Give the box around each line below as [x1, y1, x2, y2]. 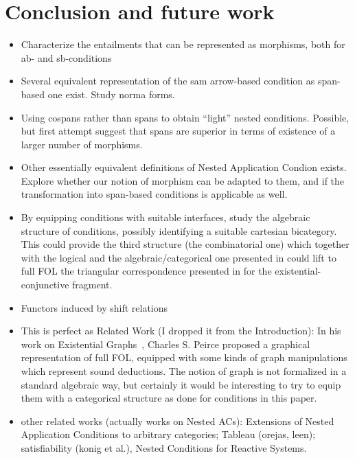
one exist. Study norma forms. [47, 87, 175, 101]
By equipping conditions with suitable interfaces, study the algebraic [21, 210, 310, 225]
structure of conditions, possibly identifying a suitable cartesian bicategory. [21, 223, 337, 238]
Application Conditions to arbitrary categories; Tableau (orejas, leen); [21, 427, 316, 441]
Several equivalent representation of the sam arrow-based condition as [21, 73, 315, 88]
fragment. [72, 277, 113, 292]
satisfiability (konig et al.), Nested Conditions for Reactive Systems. [21, 440, 307, 455]
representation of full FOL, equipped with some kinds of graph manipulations [21, 350, 347, 365]
